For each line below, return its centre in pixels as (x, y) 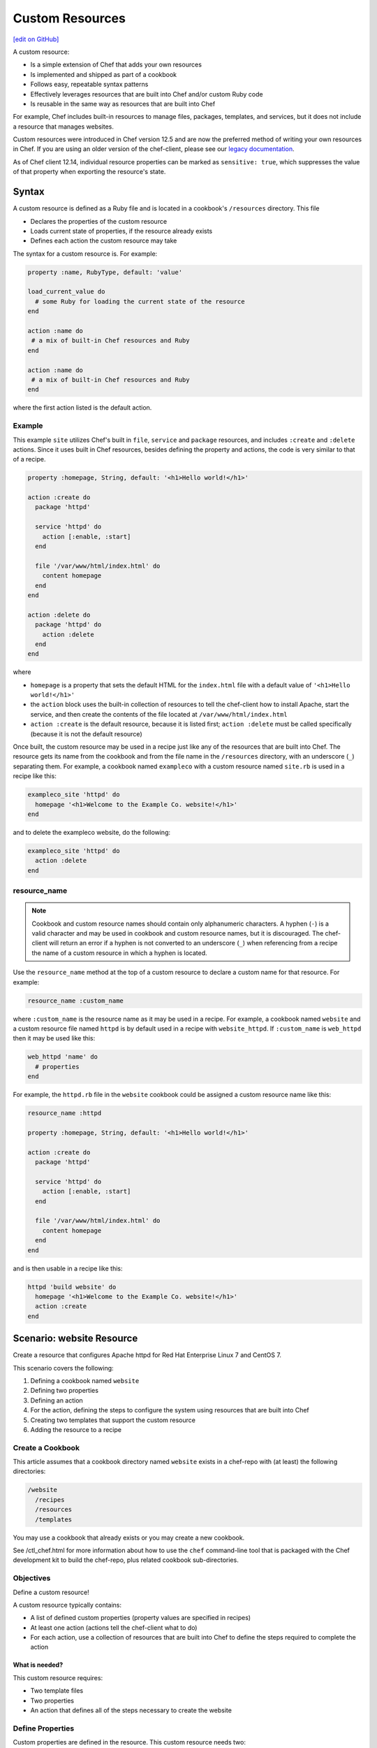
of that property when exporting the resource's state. (89, 172)
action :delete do (59, 615)
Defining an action (57, 1400)
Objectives (32, 1578)
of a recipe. (29, 459)
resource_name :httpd (65, 1113)
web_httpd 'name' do (62, 1057)
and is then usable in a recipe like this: (68, 1268)
